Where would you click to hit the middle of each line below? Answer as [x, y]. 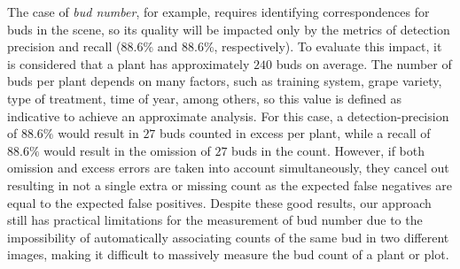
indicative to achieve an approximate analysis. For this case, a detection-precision [228, 115]
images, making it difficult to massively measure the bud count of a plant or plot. [228, 254]
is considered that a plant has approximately [129, 63]
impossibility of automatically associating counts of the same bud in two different [228, 237]
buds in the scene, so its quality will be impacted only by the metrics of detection [229, 29]
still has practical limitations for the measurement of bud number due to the [215, 220]
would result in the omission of [127, 150]
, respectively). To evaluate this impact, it [328, 46]
